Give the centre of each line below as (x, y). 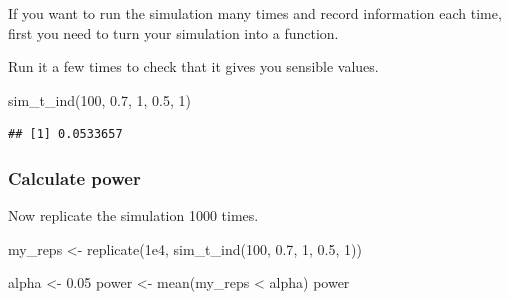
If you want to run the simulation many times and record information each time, (255, 13)
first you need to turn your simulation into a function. (173, 32)
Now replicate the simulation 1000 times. (133, 215)
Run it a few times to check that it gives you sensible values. (193, 66)
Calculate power (74, 177)
